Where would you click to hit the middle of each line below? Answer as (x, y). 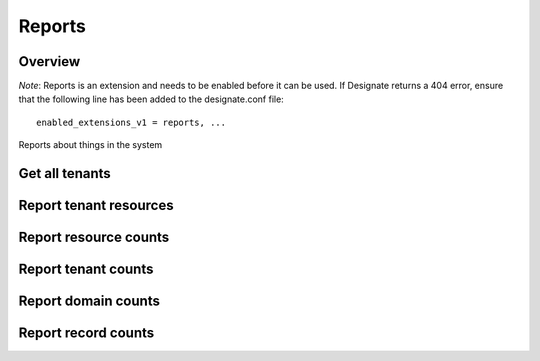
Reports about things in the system (90, 145)
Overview (49, 61)
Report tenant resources (96, 205)
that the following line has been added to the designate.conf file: (151, 99)
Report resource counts (94, 237)
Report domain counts (89, 301)
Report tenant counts (86, 269)
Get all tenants (65, 173)
